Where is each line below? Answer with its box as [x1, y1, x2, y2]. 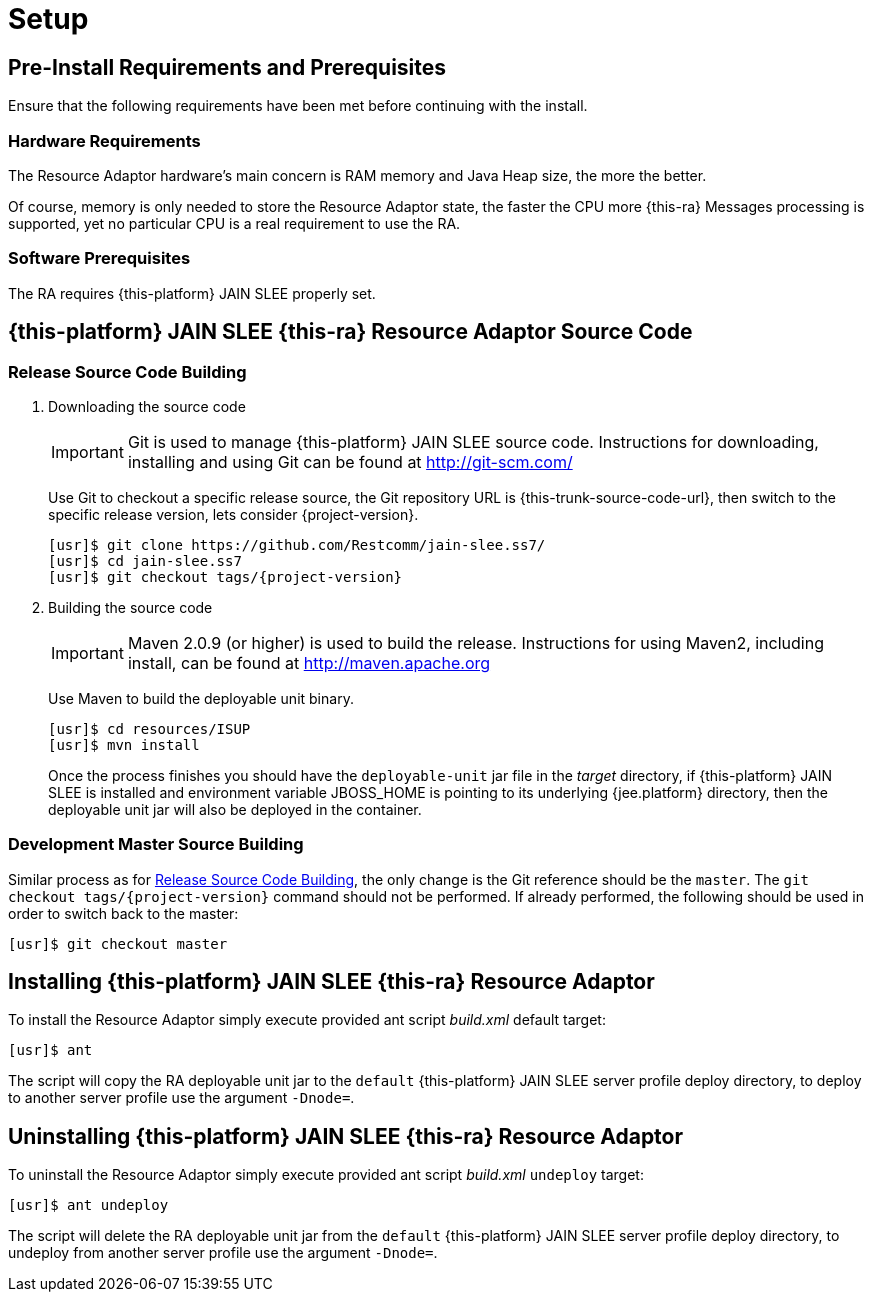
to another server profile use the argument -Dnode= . [8, 1089, 355, 1107]
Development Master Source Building [8, 834, 304, 855]
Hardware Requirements [8, 130, 201, 151]
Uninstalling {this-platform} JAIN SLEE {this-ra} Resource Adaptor [8, 1123, 684, 1149]
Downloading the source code [48, 397, 246, 415]
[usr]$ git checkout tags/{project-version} [48, 568, 403, 585]
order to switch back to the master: [8, 904, 239, 922]
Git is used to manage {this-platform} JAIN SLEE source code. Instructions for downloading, [127, 431, 819, 452]
